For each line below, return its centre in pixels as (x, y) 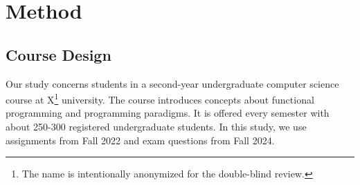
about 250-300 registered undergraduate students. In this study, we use (156, 127)
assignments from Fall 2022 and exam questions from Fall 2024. (140, 140)
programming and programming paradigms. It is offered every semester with (168, 113)
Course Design (58, 54)
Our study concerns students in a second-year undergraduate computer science (172, 83)
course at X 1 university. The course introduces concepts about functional (160, 98)
